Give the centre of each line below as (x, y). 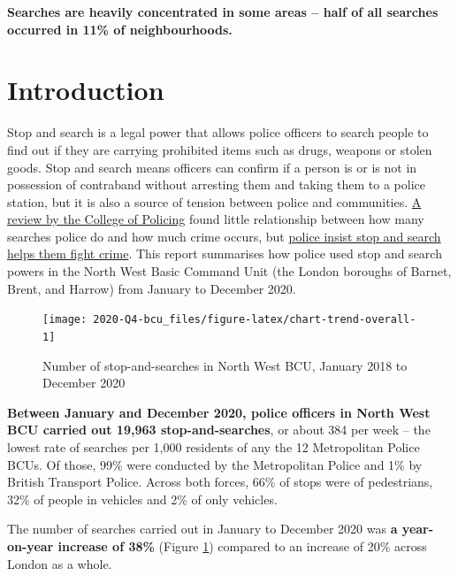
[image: (65, 320)
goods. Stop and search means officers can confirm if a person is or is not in (212, 167)
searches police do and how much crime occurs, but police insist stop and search (224, 236)
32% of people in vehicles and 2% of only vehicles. (142, 499)
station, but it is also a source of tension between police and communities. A (214, 201)
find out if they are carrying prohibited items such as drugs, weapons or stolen (220, 149)
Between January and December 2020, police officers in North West (219, 412)
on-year (31, 545)
